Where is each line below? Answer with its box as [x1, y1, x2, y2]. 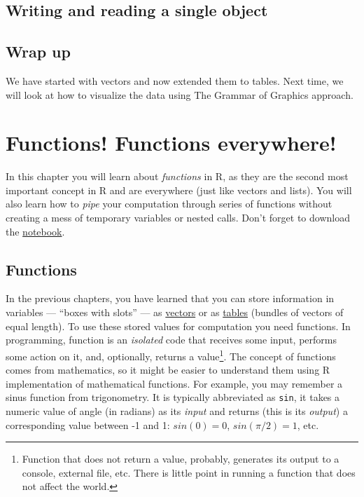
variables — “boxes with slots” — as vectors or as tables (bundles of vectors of [6, 305, 344, 320]
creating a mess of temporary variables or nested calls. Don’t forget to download [6, 210, 350, 225]
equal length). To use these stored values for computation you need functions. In [6, 318, 351, 333]
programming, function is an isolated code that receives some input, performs [6, 332, 337, 347]
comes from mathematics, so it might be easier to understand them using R [6, 362, 330, 377]
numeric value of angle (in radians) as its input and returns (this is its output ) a [6, 403, 348, 418]
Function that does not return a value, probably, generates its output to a [22, 451, 339, 466]
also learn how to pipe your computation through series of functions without [6, 196, 332, 211]
